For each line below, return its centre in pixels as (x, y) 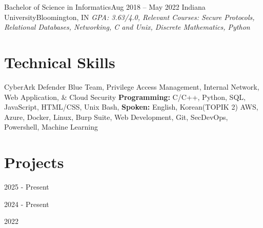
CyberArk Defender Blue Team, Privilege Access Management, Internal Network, (132, 86)
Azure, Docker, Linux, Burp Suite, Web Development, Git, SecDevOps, (116, 117)
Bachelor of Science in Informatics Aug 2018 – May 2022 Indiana (105, 7)
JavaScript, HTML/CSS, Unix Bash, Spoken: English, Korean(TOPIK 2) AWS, (131, 107)
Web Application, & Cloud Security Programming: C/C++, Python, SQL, (125, 97)
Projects (34, 162)
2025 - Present (27, 186)
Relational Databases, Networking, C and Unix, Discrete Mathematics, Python (127, 27)
